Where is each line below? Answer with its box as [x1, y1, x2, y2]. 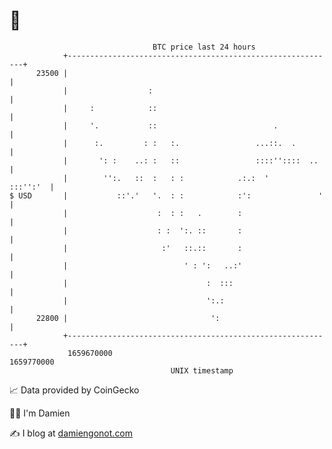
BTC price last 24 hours [152, 42, 256, 52]
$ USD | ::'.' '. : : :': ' [9, 190, 324, 201]
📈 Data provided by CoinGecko [9, 384, 140, 396]
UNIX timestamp [170, 365, 234, 376]
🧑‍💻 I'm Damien [9, 407, 71, 419]
